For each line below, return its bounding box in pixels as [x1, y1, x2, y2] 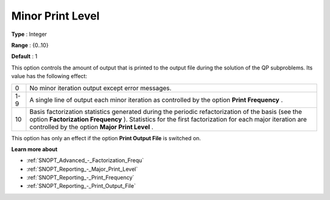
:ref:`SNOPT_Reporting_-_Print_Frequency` [26, 174, 134, 181]
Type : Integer [11, 30, 47, 38]
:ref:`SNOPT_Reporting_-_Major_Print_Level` [26, 165, 138, 173]
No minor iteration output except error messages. [29, 84, 172, 92]
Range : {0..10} [11, 41, 49, 49]
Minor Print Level [11, 9, 100, 23]
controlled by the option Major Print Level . [29, 123, 154, 131]
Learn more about [11, 145, 58, 152]
